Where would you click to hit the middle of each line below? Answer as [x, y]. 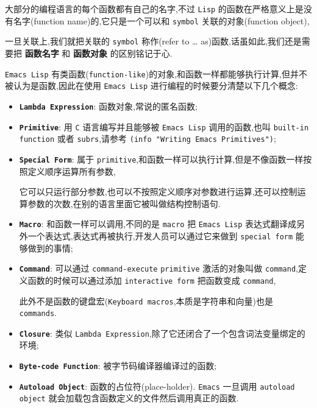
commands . [38, 313]
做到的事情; [50, 248]
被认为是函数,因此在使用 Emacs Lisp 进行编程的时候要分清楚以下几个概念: [151, 86]
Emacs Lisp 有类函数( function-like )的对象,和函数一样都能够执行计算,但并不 [156, 73]
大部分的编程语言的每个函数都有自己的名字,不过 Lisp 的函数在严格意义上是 [154, 9]
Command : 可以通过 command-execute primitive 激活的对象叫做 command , [158, 268]
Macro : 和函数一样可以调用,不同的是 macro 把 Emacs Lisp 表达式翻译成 [158, 224]
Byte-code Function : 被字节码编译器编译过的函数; [118, 366]
